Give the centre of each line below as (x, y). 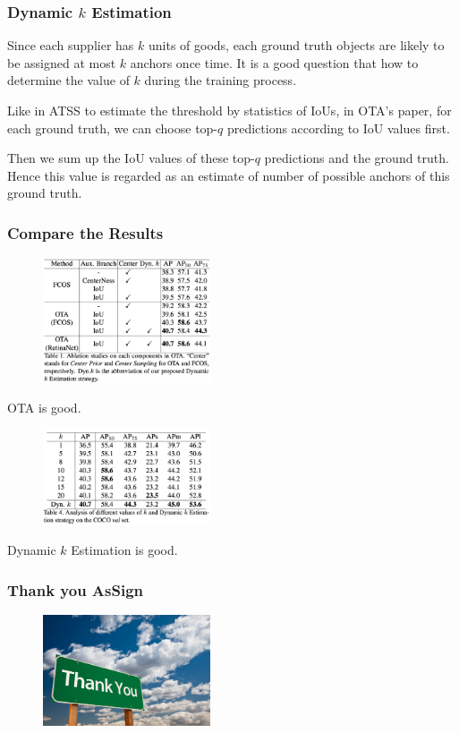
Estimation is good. (124, 550)
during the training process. (221, 80)
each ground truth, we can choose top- (113, 128)
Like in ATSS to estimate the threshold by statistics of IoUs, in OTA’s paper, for (229, 110)
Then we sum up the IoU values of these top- (131, 158)
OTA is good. (44, 408)
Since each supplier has (71, 45)
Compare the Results (85, 232)
